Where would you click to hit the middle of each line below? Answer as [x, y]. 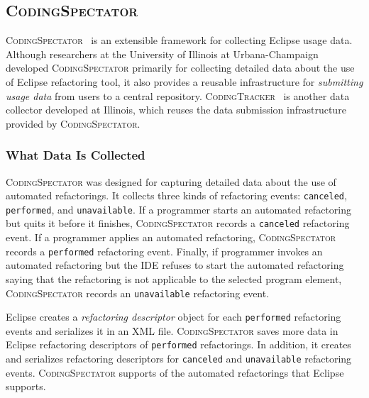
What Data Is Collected [76, 155]
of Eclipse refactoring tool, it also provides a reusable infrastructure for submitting [184, 81]
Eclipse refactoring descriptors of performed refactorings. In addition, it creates [178, 344]
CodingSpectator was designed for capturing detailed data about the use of [171, 181]
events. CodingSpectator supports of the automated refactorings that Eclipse [175, 372]
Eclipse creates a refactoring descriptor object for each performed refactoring [174, 317]
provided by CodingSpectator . [73, 123]
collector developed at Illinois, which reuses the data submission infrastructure [176, 110]
